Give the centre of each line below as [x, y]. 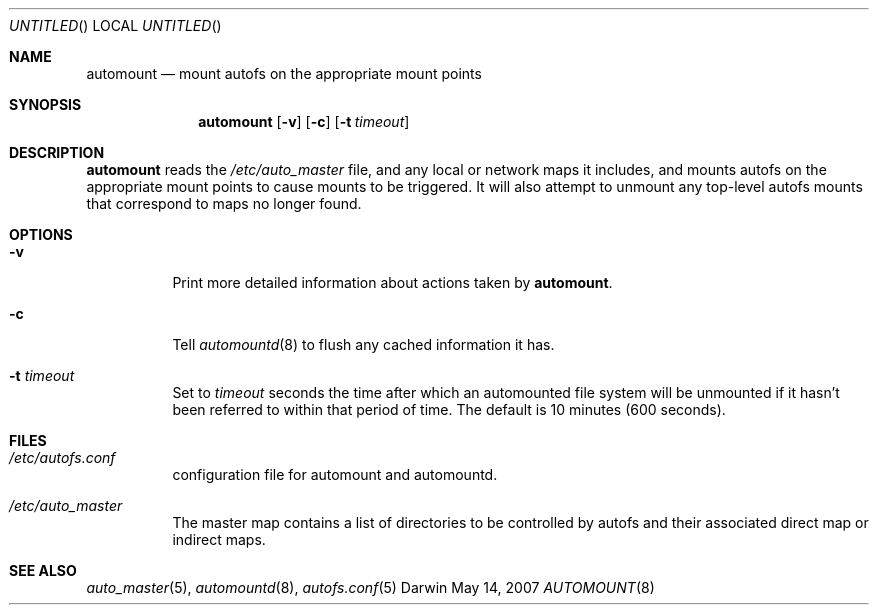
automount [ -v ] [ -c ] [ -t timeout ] [304, 121]
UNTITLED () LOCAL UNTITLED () [115, 25]
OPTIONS [41, 234]
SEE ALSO [43, 570]
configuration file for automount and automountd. [335, 474]
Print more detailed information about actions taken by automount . [392, 282]
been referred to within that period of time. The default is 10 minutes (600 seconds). [449, 409]
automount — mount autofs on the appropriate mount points [284, 73]
